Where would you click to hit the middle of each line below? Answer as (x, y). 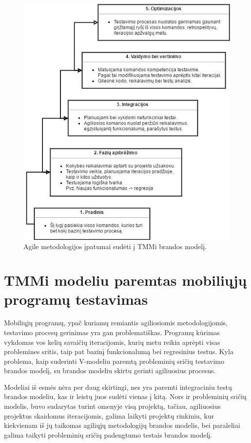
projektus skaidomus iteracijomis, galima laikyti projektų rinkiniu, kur (109, 415)
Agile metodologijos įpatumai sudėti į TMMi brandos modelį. (115, 246)
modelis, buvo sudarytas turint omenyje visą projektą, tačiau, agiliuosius (112, 406)
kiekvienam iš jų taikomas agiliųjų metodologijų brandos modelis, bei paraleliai (122, 425)
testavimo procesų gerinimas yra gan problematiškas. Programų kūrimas (112, 332)
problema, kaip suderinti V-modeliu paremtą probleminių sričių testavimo (114, 361)
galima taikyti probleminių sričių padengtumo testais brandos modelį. (108, 434)
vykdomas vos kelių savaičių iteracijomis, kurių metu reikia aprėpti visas (112, 342)
